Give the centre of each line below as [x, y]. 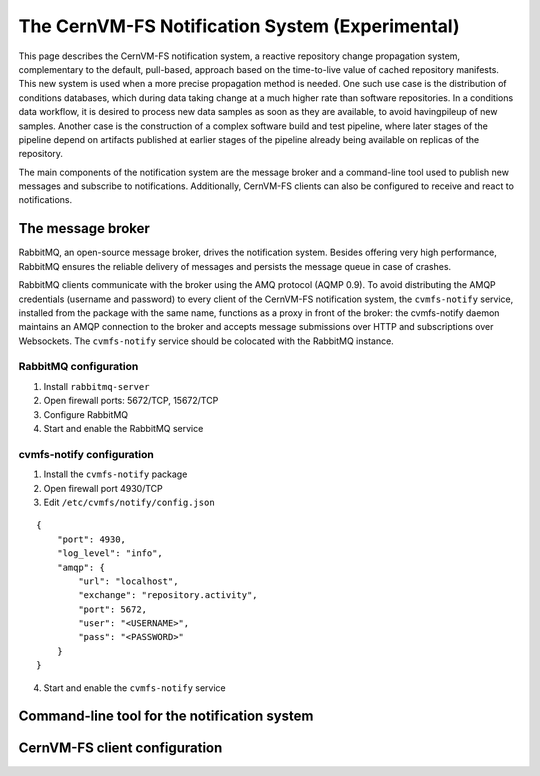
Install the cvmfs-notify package [115, 474]
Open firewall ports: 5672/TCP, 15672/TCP [131, 401]
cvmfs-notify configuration [86, 454]
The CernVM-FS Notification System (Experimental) [239, 26]
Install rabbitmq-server [96, 386]
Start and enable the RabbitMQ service [123, 429]
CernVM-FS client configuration [120, 748]
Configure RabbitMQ [86, 414]
